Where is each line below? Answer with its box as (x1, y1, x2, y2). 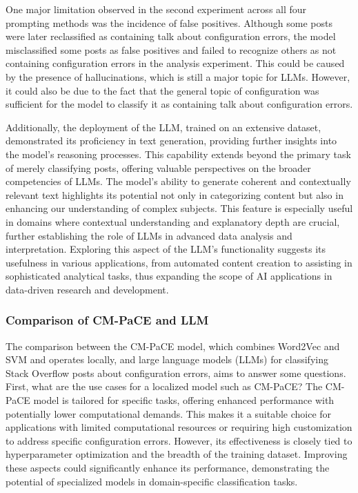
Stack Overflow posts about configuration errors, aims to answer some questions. (6, 365, 346, 380)
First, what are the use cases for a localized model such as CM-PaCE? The (6, 379, 323, 394)
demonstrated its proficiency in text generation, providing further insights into (6, 133, 337, 148)
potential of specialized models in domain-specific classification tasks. (6, 474, 298, 488)
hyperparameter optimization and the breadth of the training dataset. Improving (6, 447, 348, 461)
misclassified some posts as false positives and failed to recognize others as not (6, 42, 337, 57)
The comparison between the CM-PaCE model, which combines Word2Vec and (6, 338, 340, 353)
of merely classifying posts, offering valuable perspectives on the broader (6, 160, 311, 175)
